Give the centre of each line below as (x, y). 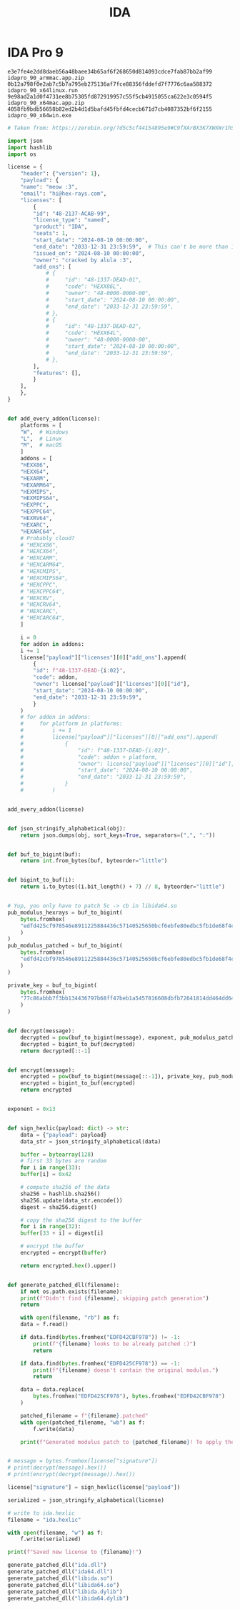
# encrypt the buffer (52, 1246)
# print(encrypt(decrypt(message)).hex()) (71, 1475)
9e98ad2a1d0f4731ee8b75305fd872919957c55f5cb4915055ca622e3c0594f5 (110, 96)
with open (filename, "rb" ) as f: (70, 1318)
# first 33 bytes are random (64, 1161)
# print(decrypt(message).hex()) (57, 1468)
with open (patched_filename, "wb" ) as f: (82, 1423)
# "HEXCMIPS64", (45, 578)
